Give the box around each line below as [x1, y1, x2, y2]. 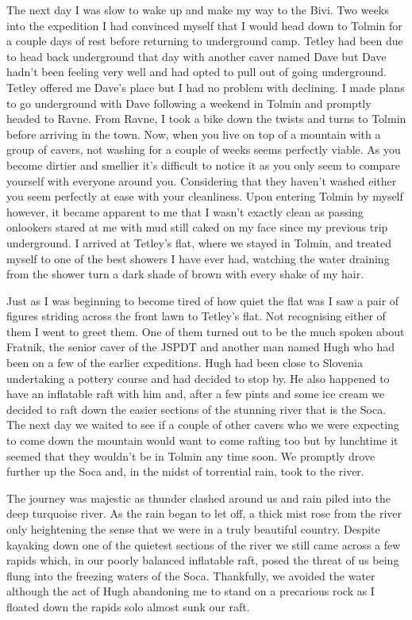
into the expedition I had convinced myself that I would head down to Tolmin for [6, 17, 402, 33]
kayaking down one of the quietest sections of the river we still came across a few [6, 536, 401, 553]
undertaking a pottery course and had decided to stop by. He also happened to [6, 369, 390, 386]
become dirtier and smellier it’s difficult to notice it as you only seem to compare [6, 156, 400, 173]
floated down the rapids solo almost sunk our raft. [6, 598, 250, 614]
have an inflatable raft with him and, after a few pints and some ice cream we [6, 385, 385, 402]
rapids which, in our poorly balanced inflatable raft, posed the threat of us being [6, 552, 399, 568]
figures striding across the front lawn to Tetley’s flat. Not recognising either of [6, 308, 386, 324]
